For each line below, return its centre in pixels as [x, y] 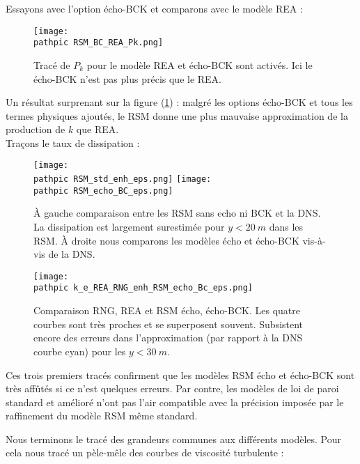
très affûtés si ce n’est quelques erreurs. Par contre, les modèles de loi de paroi [172, 388]
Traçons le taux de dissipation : [73, 142]
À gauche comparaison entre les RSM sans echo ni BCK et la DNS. [177, 213]
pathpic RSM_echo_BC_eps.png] [103, 191]
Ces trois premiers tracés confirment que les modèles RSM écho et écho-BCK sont [180, 374]
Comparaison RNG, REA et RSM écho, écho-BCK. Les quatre [167, 310]
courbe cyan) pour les [80, 351]
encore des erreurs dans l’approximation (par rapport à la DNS [168, 338]
